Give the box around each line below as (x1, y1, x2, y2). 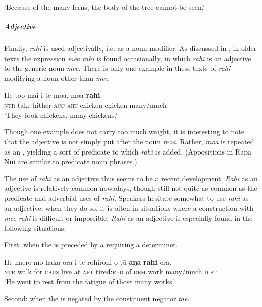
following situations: (4, 222, 66, 233)
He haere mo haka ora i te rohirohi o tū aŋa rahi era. (4, 256, 172, 267)
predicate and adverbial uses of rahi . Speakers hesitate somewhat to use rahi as (4, 192, 249, 203)
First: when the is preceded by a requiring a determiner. (4, 239, 178, 250)
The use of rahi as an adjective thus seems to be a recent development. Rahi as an (4, 173, 258, 183)
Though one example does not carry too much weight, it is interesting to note (4, 126, 244, 137)
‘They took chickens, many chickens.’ (4, 109, 118, 120)
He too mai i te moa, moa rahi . (4, 89, 102, 100)
